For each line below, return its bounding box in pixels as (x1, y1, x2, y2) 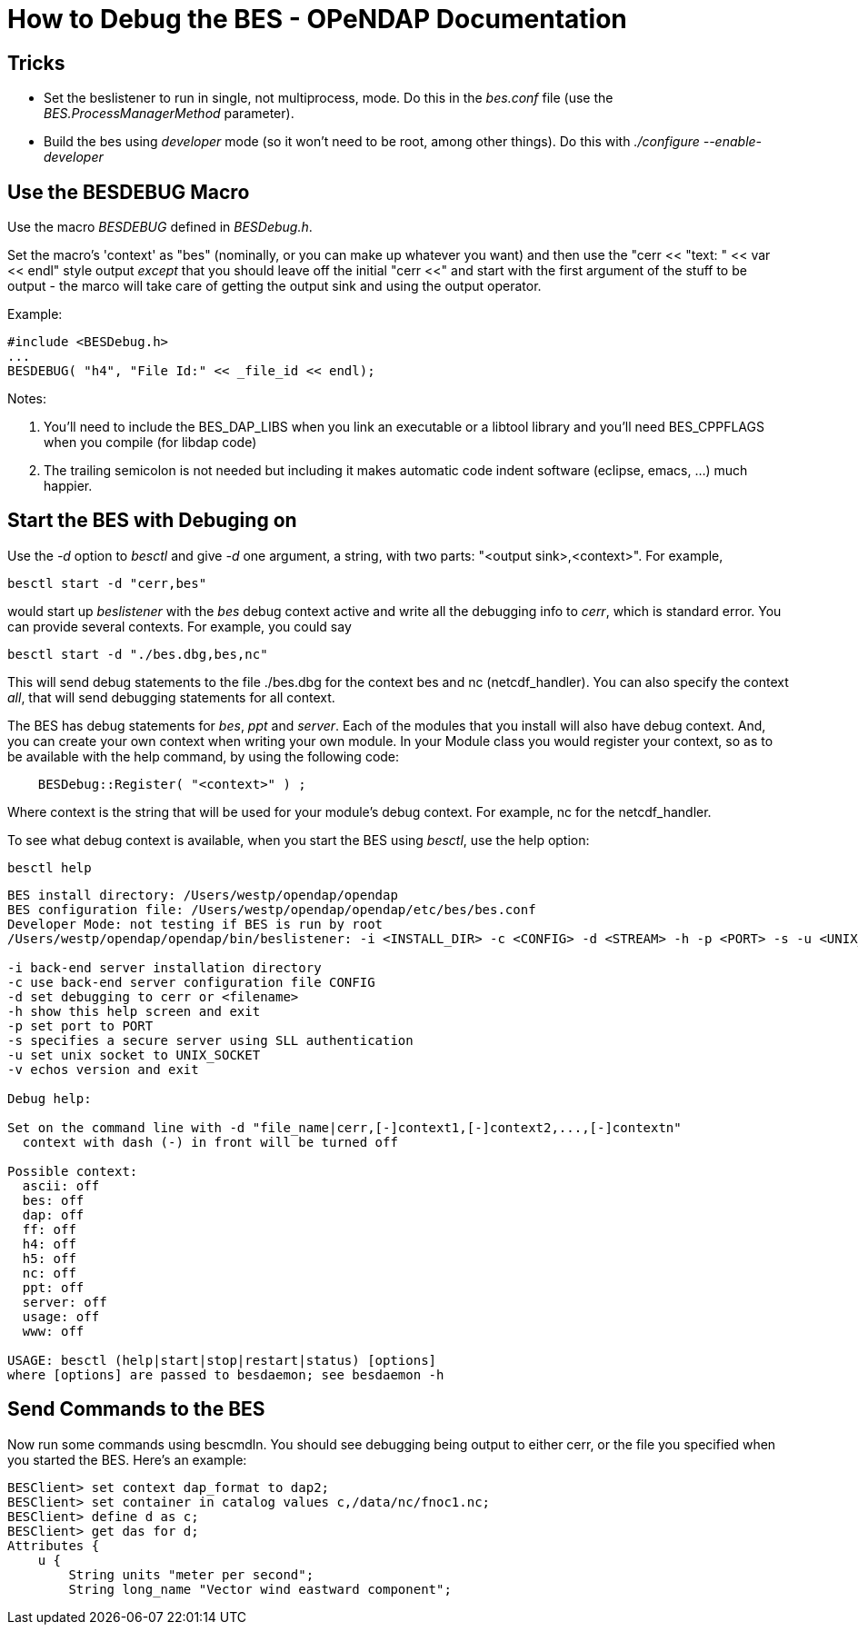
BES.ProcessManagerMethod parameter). (44, 105, 294, 122)
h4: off (22, 1236, 76, 1251)
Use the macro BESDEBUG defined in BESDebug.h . (7, 219, 313, 235)
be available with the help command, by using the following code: (7, 748, 400, 764)
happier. (44, 478, 93, 494)
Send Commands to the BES (7, 1398, 265, 1421)
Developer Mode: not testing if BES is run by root (7, 916, 384, 931)
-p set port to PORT (7, 1018, 154, 1033)
